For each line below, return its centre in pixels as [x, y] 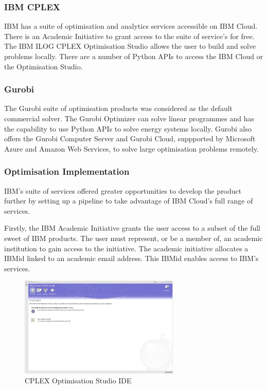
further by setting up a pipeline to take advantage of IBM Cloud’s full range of [129, 201]
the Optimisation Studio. [43, 66]
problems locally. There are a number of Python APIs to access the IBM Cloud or [134, 56]
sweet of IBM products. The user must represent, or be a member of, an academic [133, 238]
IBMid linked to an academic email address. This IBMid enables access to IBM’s [131, 258]
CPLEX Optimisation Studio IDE [78, 381]
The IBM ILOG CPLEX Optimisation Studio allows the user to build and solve [130, 46]
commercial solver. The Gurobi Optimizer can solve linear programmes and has [129, 118]
